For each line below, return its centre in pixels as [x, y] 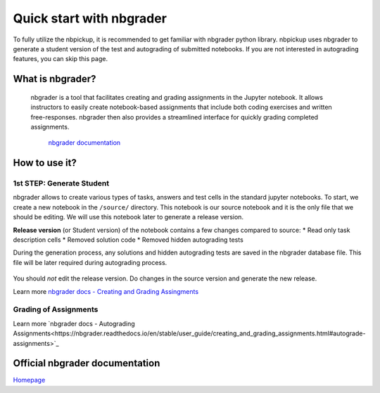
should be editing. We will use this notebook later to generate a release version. [128, 217]
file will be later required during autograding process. [90, 262]
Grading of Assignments [56, 309]
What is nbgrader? [55, 79]
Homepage [29, 380]
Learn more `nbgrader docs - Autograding [74, 323]
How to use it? [45, 163]
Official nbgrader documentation [87, 363]
